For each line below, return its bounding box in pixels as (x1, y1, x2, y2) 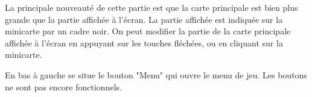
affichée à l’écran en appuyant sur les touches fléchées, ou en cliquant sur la (5, 36, 283, 49)
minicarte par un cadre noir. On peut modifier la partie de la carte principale (5, 25, 291, 37)
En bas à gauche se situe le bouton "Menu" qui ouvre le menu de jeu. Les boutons (5, 68, 307, 81)
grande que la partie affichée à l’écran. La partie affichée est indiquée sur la (5, 13, 283, 25)
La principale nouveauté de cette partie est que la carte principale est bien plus (5, 1, 298, 13)
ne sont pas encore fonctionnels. (5, 80, 122, 93)
